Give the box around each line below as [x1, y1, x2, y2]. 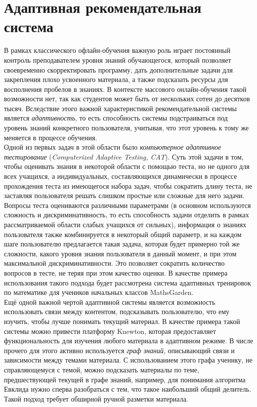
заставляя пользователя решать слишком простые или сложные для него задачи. [4, 190, 245, 201]
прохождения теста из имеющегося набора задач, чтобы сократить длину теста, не [4, 180, 253, 191]
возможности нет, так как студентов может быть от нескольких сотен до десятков [4, 93, 250, 104]
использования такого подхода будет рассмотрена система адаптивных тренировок [4, 277, 251, 287]
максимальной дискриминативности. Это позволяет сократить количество [4, 258, 225, 268]
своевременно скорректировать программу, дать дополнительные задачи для [4, 64, 233, 75]
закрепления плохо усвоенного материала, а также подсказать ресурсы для [4, 74, 228, 84]
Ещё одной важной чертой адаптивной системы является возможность [4, 296, 215, 307]
